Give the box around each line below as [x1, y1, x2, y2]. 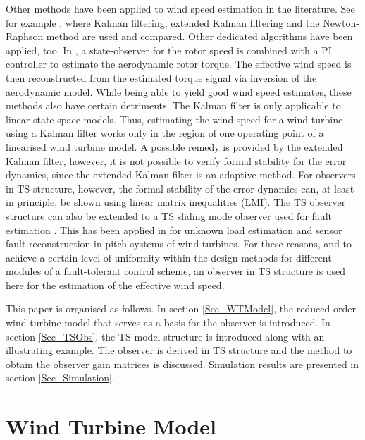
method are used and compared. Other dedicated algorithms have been [46, 29, 353, 44]
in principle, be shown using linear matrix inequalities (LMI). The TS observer [6, 195, 346, 209]
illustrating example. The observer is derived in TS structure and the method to [6, 343, 352, 357]
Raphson [6, 29, 44, 44]
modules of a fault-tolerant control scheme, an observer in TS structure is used [6, 264, 346, 279]
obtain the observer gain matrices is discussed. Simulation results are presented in [6, 356, 359, 371]
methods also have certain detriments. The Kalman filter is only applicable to [6, 98, 341, 113]
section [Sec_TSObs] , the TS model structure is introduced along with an [6, 329, 325, 343]
